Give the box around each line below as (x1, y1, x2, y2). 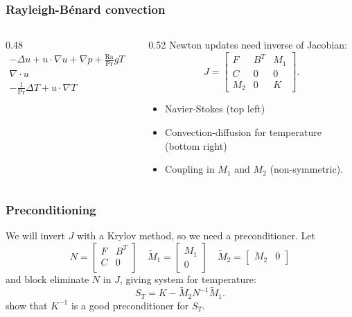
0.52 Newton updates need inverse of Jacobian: (148, 37, 347, 52)
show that (6, 298, 48, 312)
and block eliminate (6, 271, 89, 286)
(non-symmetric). (270, 162, 343, 176)
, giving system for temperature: (119, 271, 256, 286)
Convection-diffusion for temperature (165, 124, 322, 139)
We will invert (6, 228, 65, 242)
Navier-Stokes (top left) (165, 101, 265, 116)
